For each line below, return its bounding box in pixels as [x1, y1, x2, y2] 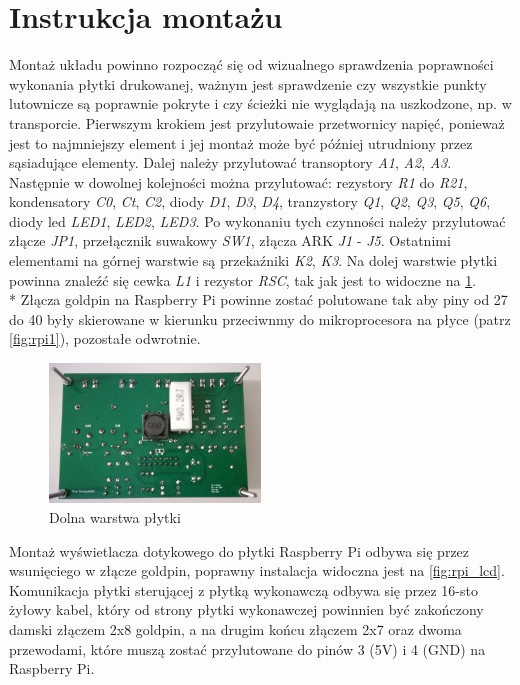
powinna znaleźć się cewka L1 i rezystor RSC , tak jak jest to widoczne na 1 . [9, 269, 477, 290]
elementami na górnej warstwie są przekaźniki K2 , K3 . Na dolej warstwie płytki [9, 250, 498, 271]
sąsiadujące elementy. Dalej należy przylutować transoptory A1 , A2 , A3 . [9, 152, 452, 173]
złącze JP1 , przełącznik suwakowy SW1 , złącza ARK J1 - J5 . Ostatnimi [9, 230, 451, 251]
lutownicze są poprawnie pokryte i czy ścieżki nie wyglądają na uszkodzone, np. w [9, 93, 512, 114]
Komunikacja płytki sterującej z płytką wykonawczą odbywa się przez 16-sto [9, 579, 478, 600]
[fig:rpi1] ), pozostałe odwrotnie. [9, 328, 201, 349]
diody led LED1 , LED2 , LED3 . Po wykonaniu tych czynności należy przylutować [9, 210, 506, 231]
